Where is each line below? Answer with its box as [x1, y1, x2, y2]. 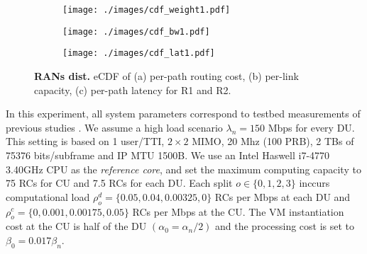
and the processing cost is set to [215, 219, 355, 233]
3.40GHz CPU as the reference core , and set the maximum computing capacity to [6, 161, 361, 176]
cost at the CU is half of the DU [6, 219, 147, 233]
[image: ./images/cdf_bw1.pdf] [62, 26, 210, 37]
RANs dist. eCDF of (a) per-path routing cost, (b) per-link [34, 68, 299, 83]
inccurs [299, 175, 330, 190]
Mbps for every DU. [268, 120, 355, 134]
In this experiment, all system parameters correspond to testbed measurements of [6, 106, 361, 121]
